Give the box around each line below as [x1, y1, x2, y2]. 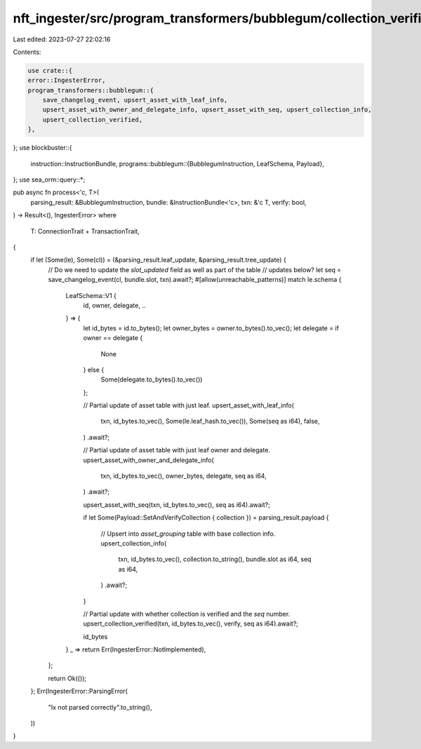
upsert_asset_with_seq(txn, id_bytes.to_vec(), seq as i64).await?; [83, 500, 270, 508]
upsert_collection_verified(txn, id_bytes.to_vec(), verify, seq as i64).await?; [83, 619, 298, 628]
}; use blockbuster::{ [13, 144, 73, 152]
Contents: [13, 48, 41, 56]
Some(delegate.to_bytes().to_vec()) [100, 375, 203, 384]
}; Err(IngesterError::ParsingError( [30, 687, 128, 696]
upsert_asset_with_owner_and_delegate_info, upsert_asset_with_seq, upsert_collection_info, [42, 106, 372, 114]
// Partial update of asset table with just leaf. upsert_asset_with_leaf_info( [83, 401, 295, 410]
